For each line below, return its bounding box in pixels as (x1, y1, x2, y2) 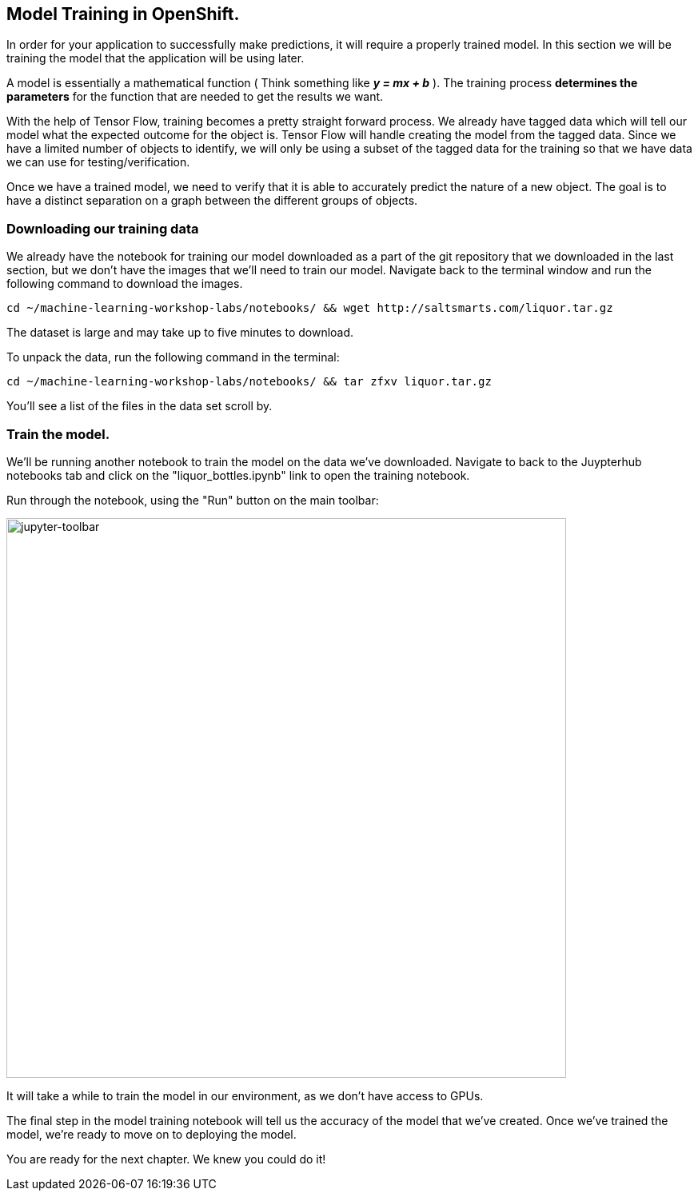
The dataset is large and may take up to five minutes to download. (6, 325, 354, 340)
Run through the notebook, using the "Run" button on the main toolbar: (6, 493, 379, 507)
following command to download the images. (6, 277, 243, 291)
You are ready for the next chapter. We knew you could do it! (6, 1151, 326, 1166)
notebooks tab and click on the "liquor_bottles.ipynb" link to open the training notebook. (6, 468, 470, 482)
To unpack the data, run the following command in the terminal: (6, 350, 340, 365)
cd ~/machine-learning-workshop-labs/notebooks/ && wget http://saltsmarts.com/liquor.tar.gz (6, 301, 613, 315)
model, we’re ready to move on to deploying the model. (6, 1127, 297, 1141)
